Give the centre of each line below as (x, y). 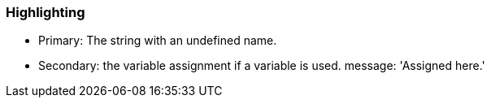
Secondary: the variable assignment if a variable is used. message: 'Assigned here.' (262, 66)
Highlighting (46, 12)
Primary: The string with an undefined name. (158, 41)
